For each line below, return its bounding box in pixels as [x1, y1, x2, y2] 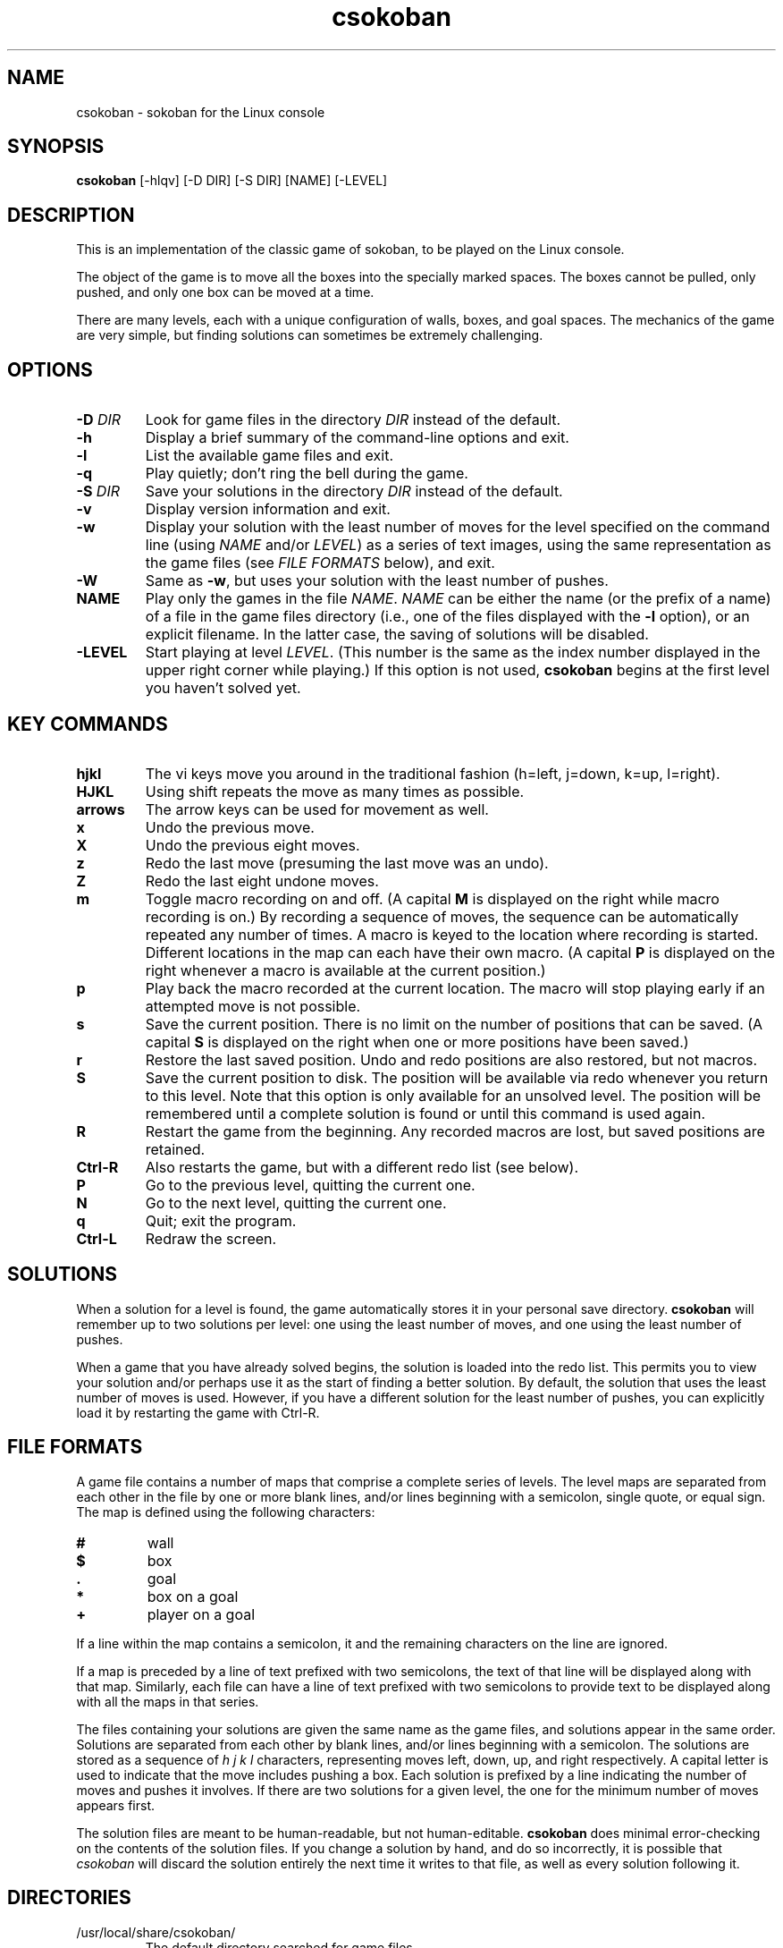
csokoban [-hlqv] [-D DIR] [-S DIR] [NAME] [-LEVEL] [76, 173, 388, 189]
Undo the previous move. [145, 817, 315, 836]
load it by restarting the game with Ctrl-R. [76, 1404, 320, 1420]
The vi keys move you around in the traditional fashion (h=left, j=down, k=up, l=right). [145, 764, 720, 783]
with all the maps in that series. [76, 1693, 259, 1709]
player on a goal [147, 1605, 256, 1623]
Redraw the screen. [145, 1229, 277, 1248]
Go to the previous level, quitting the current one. [145, 1175, 476, 1194]
